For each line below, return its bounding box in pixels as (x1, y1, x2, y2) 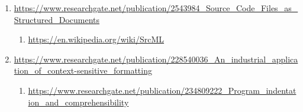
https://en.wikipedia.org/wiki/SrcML (28, 33, 165, 45)
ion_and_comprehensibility (28, 95, 129, 108)
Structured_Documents (14, 13, 100, 25)
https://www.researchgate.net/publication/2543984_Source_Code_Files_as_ (14, 2, 298, 14)
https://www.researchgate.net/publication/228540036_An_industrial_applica (14, 52, 298, 65)
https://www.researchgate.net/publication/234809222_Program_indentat (28, 84, 296, 96)
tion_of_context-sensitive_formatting (14, 64, 152, 77)
